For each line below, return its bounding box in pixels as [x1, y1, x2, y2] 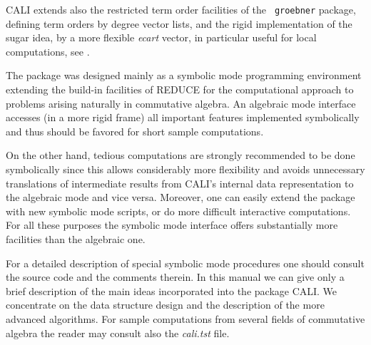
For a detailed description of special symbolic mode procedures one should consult [6, 255, 365, 270]
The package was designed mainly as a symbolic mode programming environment [6, 68, 362, 83]
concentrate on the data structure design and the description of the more [6, 297, 325, 312]
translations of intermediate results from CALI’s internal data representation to [6, 175, 354, 190]
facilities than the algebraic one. [6, 231, 146, 246]
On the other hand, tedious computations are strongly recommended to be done [6, 148, 355, 163]
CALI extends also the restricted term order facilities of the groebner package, [6, 2, 356, 16]
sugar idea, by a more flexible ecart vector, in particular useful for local [6, 30, 317, 45]
